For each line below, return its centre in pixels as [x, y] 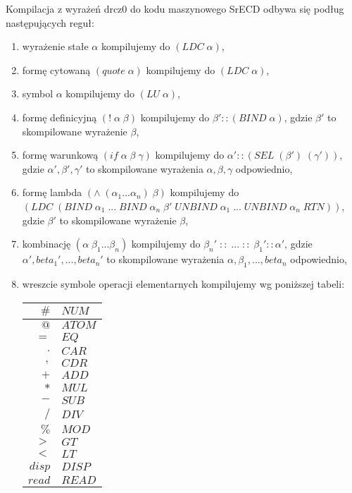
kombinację [46, 244]
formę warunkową [60, 155]
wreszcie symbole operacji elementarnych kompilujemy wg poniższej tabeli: [183, 283]
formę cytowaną [56, 69]
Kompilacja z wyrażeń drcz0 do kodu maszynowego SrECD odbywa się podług [175, 8]
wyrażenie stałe [55, 46]
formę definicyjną [59, 117]
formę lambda [52, 192]
